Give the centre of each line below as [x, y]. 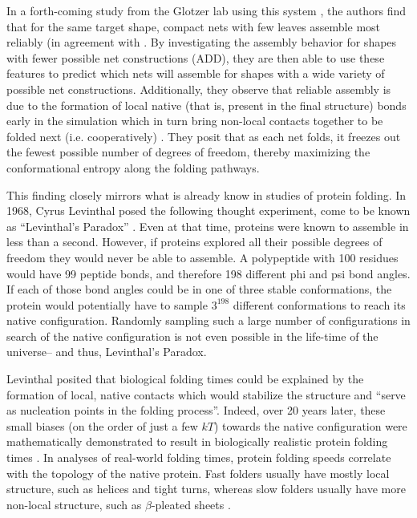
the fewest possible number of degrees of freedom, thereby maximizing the [188, 152]
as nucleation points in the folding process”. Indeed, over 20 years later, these [196, 410]
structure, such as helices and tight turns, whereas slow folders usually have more [206, 489]
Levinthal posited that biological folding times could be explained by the [185, 379]
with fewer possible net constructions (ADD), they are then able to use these [196, 57]
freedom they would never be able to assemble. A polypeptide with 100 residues [202, 257]
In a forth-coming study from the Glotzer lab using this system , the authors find [206, 10]
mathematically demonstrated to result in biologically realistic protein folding [197, 441]
